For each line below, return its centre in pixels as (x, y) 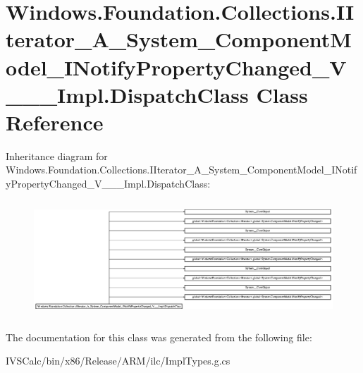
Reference (55, 122)
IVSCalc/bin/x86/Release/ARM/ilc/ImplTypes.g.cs (118, 361)
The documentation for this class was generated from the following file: (159, 337)
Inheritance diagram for (57, 155)
